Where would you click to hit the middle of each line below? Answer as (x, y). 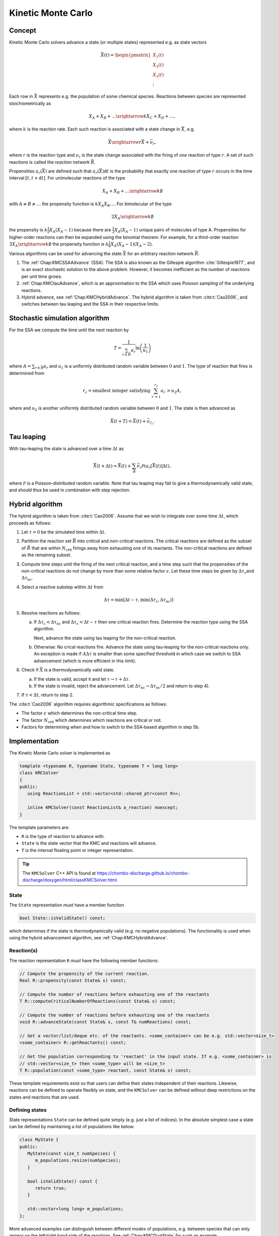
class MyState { (39, 1140)
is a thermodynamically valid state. (79, 670)
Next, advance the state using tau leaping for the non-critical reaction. (105, 638)
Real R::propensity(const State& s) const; (73, 980)
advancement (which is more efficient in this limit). (85, 661)
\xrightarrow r (126, 142)
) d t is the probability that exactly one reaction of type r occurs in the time (177, 171)
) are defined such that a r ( (72, 172)
